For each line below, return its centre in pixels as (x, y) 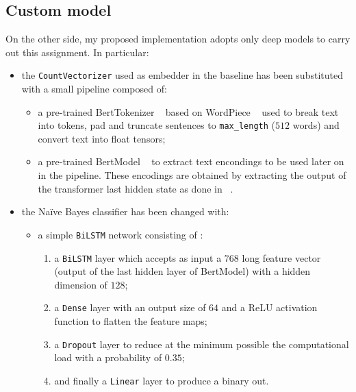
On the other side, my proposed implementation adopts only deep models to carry (178, 39)
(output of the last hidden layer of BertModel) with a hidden (182, 271)
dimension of (81, 284)
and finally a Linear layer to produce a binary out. (162, 380)
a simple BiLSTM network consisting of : (120, 234)
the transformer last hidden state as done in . (136, 188)
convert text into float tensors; (102, 138)
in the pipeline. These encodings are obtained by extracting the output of (192, 175)
